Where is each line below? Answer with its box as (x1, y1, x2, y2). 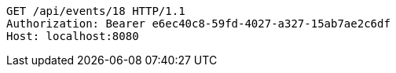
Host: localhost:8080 (6, 30, 139, 42)
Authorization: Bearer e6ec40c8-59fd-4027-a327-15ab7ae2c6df (6, 17, 390, 30)
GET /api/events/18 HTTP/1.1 (6, 5, 185, 17)
